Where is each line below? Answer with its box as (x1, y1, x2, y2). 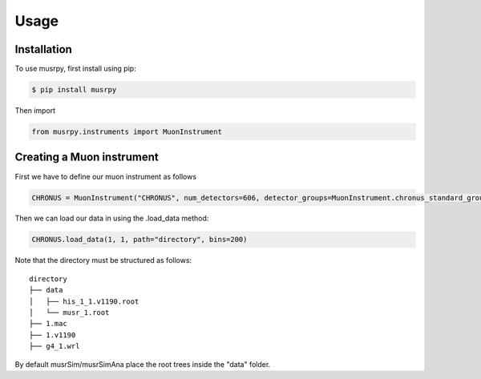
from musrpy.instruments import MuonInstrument (31, 127, 222, 136)
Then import (14, 106, 56, 115)
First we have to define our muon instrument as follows (14, 171, 196, 181)
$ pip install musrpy (31, 85, 117, 95)
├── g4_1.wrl (29, 341, 80, 351)
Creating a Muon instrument (14, 151, 160, 164)
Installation (14, 42, 72, 56)
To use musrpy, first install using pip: (14, 64, 136, 74)
